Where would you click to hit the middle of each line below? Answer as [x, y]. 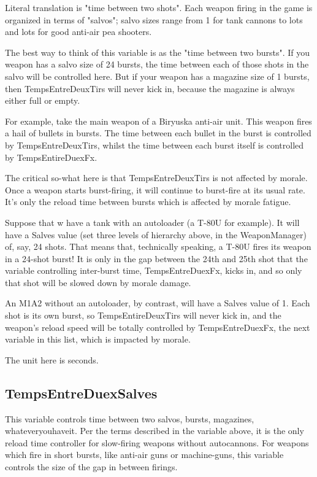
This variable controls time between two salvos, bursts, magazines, [130, 418]
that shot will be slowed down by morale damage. [98, 282]
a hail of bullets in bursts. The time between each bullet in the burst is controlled [158, 133]
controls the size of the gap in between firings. [91, 467]
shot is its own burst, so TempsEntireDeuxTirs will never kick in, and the [143, 315]
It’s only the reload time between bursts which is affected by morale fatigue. [148, 202]
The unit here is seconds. [52, 359]
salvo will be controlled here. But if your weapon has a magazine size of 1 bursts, [157, 76]
